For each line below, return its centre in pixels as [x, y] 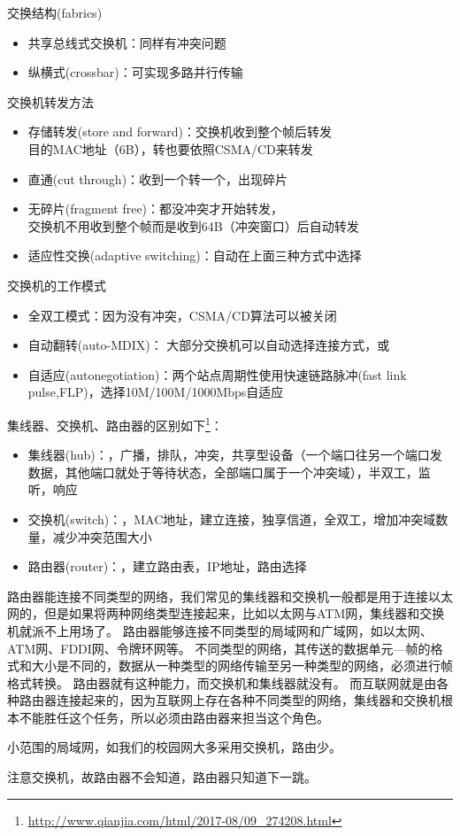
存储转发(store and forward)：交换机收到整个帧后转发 [180, 132]
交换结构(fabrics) [55, 12]
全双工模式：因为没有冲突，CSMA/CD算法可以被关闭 [182, 315]
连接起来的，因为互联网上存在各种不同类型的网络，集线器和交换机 [248, 700]
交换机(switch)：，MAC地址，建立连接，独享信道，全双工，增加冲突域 [232, 519]
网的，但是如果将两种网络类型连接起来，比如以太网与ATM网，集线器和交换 [226, 613]
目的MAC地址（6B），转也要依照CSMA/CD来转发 [170, 148]
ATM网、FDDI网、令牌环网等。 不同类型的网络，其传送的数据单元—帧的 [219, 648]
